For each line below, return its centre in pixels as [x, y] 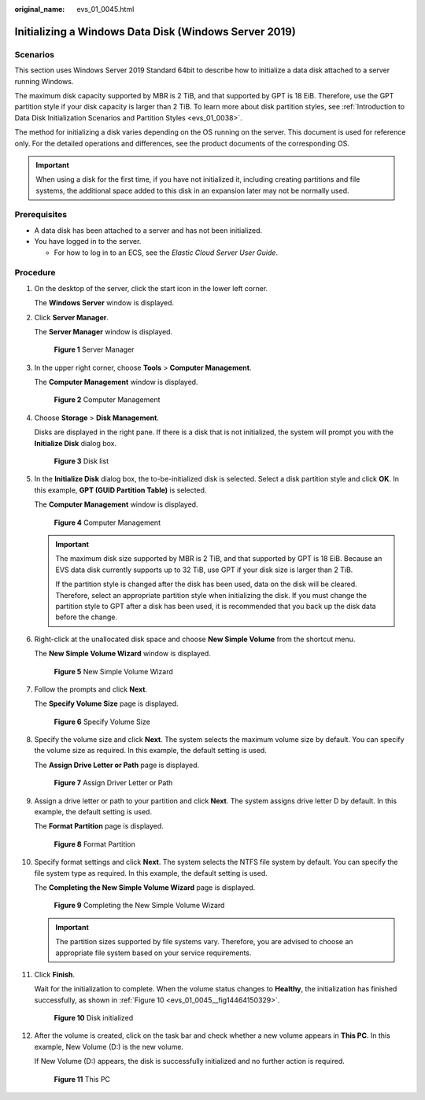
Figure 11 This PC [82, 1079]
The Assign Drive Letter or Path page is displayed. [117, 765]
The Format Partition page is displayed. [99, 826]
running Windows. [44, 81]
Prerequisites [41, 215]
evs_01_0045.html [105, 9]
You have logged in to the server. [88, 242]
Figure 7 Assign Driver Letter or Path [113, 783]
